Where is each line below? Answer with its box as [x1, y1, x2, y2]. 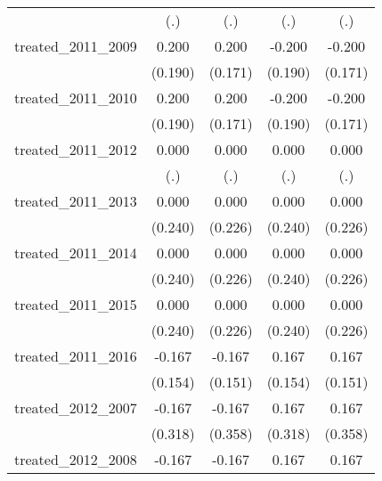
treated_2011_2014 [14, 242, 137, 263]
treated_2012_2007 [14, 397, 137, 418]
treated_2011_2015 [14, 294, 137, 314]
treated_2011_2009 [14, 36, 137, 56]
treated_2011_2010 [14, 87, 137, 108]
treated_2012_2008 [14, 449, 137, 469]
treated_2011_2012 [14, 139, 137, 159]
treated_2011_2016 [14, 346, 137, 366]
